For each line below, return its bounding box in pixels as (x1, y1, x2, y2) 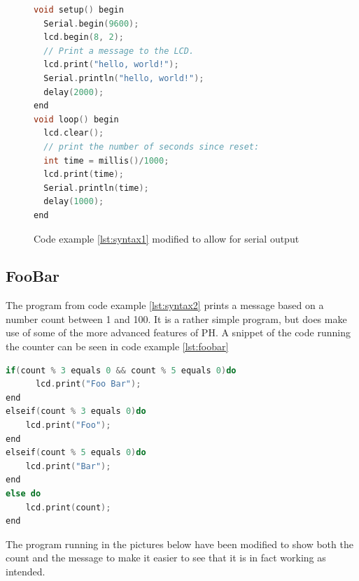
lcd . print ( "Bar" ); (25, 461, 111, 471)
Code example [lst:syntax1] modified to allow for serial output (34, 231, 300, 245)
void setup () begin (34, 5, 124, 15)
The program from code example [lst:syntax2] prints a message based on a (6, 298, 324, 313)
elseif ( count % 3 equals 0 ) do (6, 406, 146, 417)
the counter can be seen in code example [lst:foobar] (6, 339, 229, 354)
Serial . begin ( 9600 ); (43, 18, 139, 29)
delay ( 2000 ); (43, 87, 104, 97)
